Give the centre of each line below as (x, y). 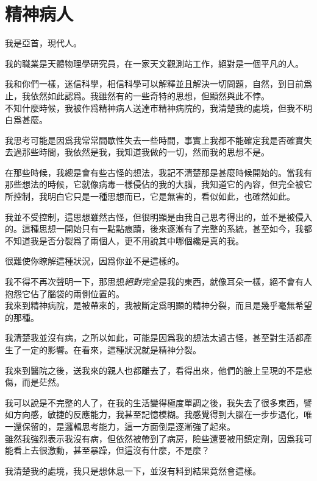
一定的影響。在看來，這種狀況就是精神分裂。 (111, 349)
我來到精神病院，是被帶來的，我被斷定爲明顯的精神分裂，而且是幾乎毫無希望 (158, 305)
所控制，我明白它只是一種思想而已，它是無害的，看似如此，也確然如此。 (150, 196)
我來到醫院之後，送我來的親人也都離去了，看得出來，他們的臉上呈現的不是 (154, 370)
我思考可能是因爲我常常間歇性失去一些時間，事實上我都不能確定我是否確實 (154, 140)
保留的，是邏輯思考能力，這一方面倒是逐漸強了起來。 (128, 426)
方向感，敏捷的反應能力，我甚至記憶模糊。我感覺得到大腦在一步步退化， (158, 414)
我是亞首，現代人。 (43, 43)
